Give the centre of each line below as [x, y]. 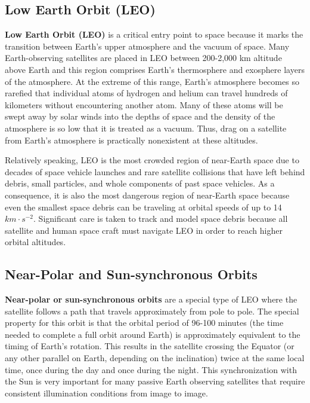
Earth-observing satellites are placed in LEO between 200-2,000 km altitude [143, 58]
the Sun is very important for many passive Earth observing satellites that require [155, 381]
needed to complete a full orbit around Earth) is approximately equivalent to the [153, 334]
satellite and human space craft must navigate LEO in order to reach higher [144, 230]
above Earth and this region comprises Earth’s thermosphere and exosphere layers [155, 69]
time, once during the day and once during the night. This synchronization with [151, 369]
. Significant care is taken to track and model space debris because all [161, 219]
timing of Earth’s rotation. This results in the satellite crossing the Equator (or [150, 346]
